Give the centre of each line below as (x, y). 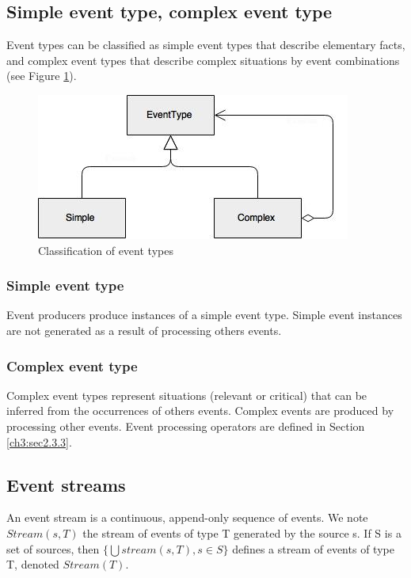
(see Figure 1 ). (42, 76)
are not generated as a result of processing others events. (144, 330)
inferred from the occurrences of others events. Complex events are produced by (200, 411)
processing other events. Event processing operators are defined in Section (186, 426)
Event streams (66, 484)
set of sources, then (53, 548)
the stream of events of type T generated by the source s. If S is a (242, 532)
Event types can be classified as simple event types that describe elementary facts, (206, 45)
